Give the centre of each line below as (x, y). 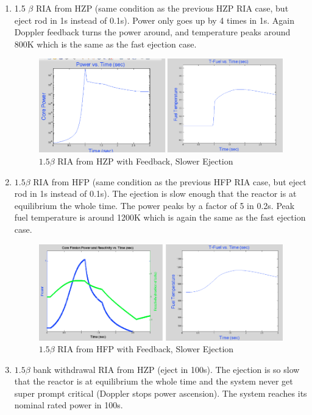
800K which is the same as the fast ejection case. (105, 44)
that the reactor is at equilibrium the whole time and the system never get (154, 381)
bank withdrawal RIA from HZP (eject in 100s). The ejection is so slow (166, 369)
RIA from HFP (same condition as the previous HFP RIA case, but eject (170, 181)
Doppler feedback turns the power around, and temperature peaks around (152, 32)
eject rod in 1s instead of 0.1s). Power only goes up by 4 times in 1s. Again (154, 20)
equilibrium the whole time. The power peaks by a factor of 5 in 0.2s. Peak (154, 205)
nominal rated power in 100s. (69, 405)
